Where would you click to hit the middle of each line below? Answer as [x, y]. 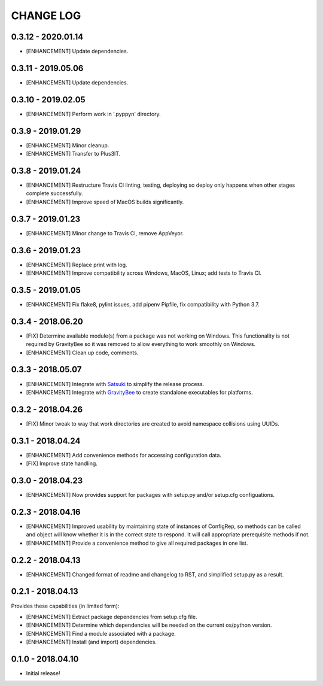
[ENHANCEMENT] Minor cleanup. [68, 145]
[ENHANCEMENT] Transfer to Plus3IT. [73, 154]
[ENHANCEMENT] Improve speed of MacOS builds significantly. [105, 202]
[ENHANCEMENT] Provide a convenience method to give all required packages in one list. [137, 543]
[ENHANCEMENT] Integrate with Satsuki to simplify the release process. [115, 384]
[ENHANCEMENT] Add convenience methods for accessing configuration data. [124, 455]
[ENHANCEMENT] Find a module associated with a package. [101, 633]
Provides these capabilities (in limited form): [65, 606]
